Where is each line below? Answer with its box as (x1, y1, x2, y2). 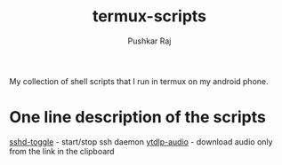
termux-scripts (92, 6, 207, 27)
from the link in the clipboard (9, 145, 115, 156)
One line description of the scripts (9, 107, 267, 128)
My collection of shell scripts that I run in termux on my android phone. (9, 75, 269, 86)
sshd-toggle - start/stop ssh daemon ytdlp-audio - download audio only (9, 136, 273, 147)
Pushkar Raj (127, 35, 172, 46)
